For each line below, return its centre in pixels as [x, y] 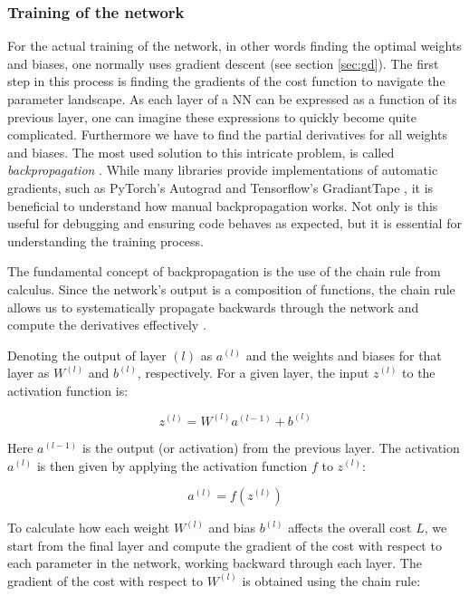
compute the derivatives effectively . [107, 325]
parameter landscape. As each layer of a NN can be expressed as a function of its [232, 99]
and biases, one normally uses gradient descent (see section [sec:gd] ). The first [223, 63]
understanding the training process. [105, 240]
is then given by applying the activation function [172, 465]
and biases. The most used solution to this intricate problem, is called [201, 152]
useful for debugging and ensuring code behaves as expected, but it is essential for [234, 223]
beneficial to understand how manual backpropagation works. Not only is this [223, 205]
